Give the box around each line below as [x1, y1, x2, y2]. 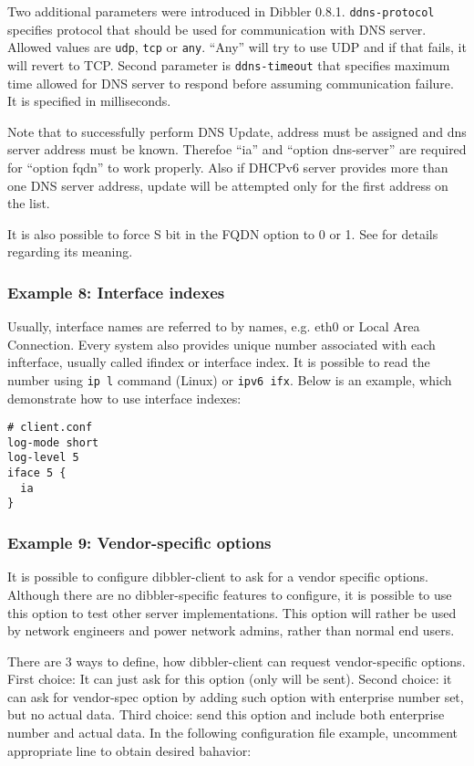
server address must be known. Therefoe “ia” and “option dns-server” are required [7, 140, 467, 159]
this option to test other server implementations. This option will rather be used [7, 603, 457, 622]
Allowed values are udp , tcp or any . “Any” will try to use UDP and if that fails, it [7, 37, 467, 57]
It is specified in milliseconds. [7, 91, 171, 110]
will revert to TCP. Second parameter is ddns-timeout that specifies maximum [7, 55, 450, 74]
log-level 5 [7, 451, 79, 465]
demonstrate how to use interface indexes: [7, 388, 242, 407]
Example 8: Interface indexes [7, 280, 225, 303]
